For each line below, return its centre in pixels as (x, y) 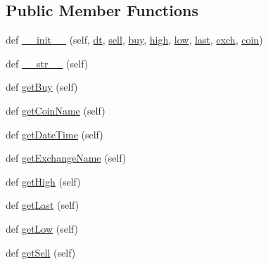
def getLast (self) (43, 205)
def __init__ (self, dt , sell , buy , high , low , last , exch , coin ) (134, 40)
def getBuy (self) (42, 87)
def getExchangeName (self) (66, 158)
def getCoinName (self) (56, 110)
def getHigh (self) (43, 181)
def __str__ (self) (47, 63)
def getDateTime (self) (55, 134)
